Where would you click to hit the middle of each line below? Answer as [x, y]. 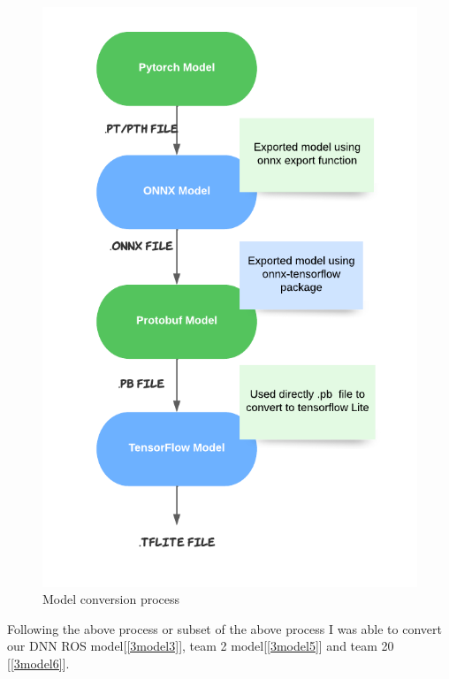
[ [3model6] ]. [38, 663]
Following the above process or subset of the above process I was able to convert [224, 628]
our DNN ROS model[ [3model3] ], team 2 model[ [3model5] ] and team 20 [201, 646]
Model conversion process [111, 599]
